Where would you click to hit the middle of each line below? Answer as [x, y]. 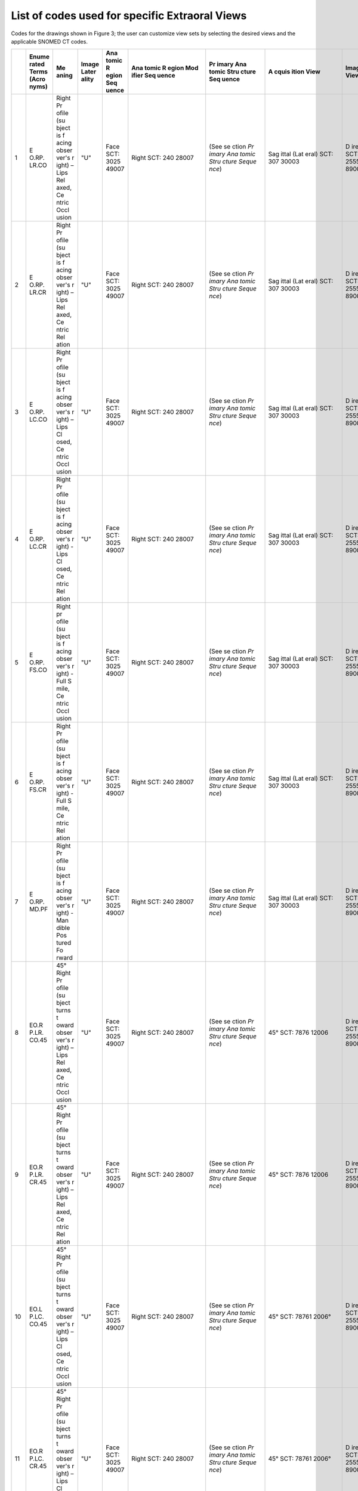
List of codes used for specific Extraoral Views [129, 16]
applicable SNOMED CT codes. [49, 41]
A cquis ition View [294, 72]
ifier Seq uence [153, 76]
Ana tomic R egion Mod [165, 68]
